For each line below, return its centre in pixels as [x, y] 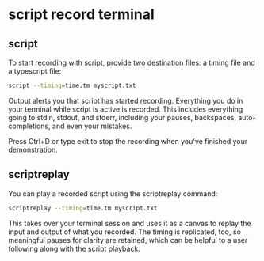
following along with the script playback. [74, 248]
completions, [29, 126]
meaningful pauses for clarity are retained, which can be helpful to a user [128, 240]
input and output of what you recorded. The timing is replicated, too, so [125, 232]
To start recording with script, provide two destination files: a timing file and [132, 62]
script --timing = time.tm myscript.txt [72, 85]
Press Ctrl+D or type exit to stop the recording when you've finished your [128, 141]
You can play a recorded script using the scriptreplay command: [113, 193]
